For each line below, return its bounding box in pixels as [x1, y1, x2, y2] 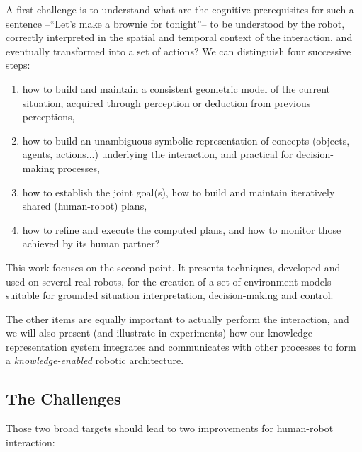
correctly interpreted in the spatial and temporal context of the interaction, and [6, 30, 353, 45]
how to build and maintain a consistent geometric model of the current [22, 81, 331, 96]
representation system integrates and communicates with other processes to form [6, 339, 356, 354]
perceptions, [22, 109, 75, 124]
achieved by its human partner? [22, 236, 160, 251]
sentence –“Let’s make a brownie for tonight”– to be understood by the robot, [6, 16, 345, 30]
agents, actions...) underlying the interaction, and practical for [22, 147, 293, 162]
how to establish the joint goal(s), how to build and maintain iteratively [22, 184, 335, 199]
